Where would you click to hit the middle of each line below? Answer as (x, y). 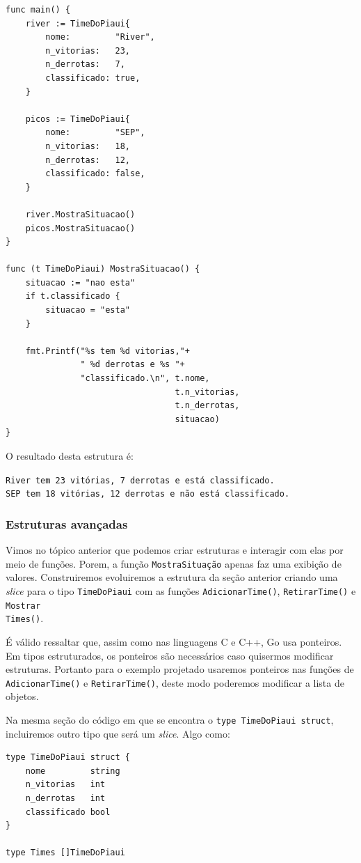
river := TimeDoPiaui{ (78, 23)
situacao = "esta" (88, 310)
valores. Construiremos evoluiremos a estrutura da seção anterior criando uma (172, 577)
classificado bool (68, 812)
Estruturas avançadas (67, 523)
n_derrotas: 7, (85, 64)
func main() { (38, 10)
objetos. (22, 696)
